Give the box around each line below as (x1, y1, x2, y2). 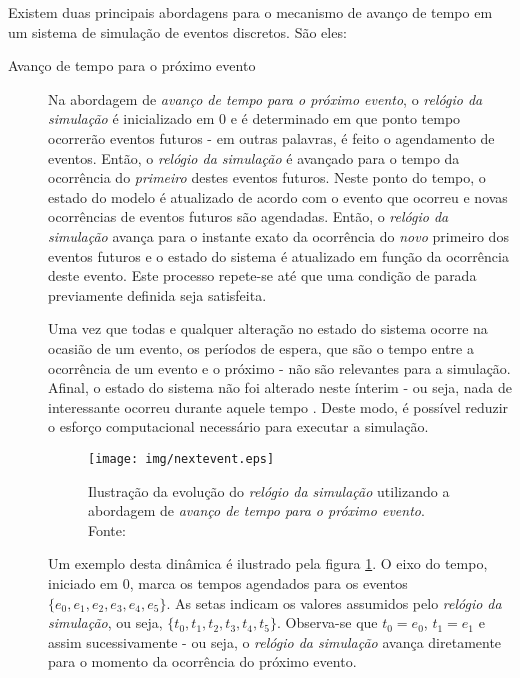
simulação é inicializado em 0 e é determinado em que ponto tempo (48, 108, 461, 129)
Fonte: (88, 519, 126, 540)
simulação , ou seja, (48, 612, 163, 633)
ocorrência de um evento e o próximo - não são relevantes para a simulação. (48, 357, 511, 378)
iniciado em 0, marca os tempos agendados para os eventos (48, 572, 408, 593)
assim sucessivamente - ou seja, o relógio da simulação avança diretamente (48, 631, 502, 652)
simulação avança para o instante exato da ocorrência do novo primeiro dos (48, 225, 509, 246)
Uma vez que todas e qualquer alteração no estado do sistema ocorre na (48, 318, 488, 339)
